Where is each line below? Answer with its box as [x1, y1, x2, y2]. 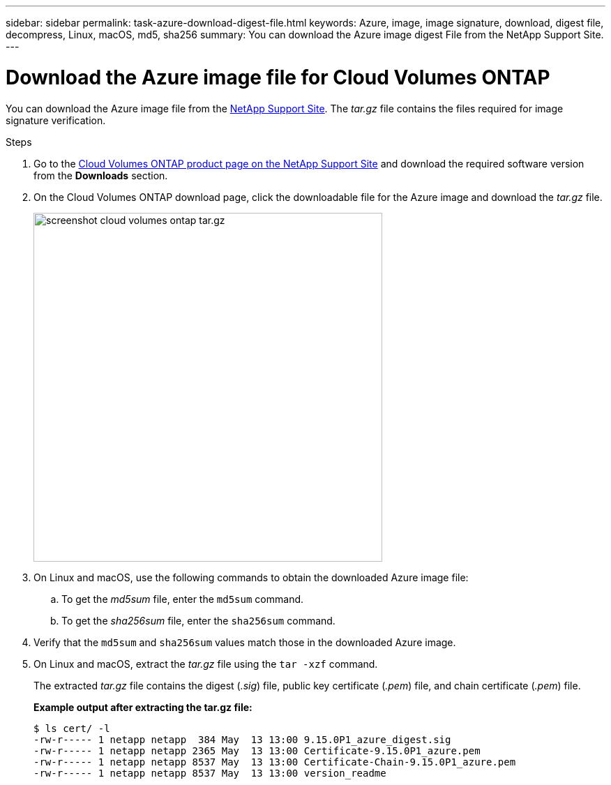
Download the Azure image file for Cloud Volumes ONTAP [6, 65, 550, 89]
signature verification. [6, 114, 106, 126]
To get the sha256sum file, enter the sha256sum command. [61, 614, 335, 627]
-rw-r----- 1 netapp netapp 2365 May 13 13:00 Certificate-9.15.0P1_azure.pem [33, 745, 481, 756]
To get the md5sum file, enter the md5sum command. [61, 592, 304, 605]
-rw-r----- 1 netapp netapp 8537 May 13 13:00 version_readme [33, 767, 386, 779]
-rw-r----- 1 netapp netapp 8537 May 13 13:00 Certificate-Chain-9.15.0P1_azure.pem [33, 756, 516, 768]
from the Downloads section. [33, 169, 168, 181]
